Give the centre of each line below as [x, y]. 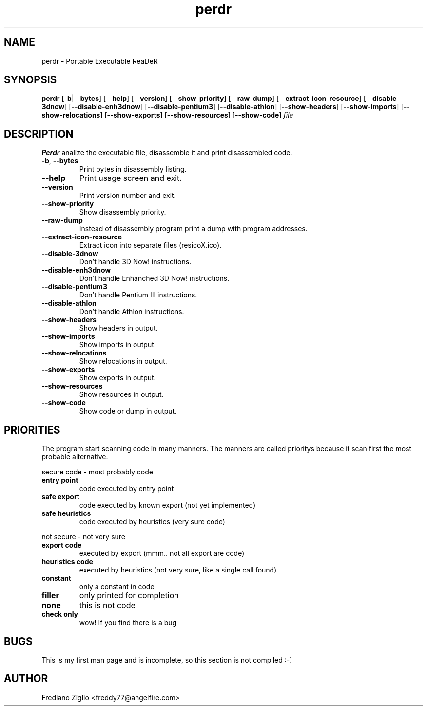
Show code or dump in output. [128, 411]
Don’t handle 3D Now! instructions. [135, 262]
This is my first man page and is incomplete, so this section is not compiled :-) [167, 660]
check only [60, 614]
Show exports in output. [117, 378]
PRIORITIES [32, 430]
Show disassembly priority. [123, 212]
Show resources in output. [121, 394]
